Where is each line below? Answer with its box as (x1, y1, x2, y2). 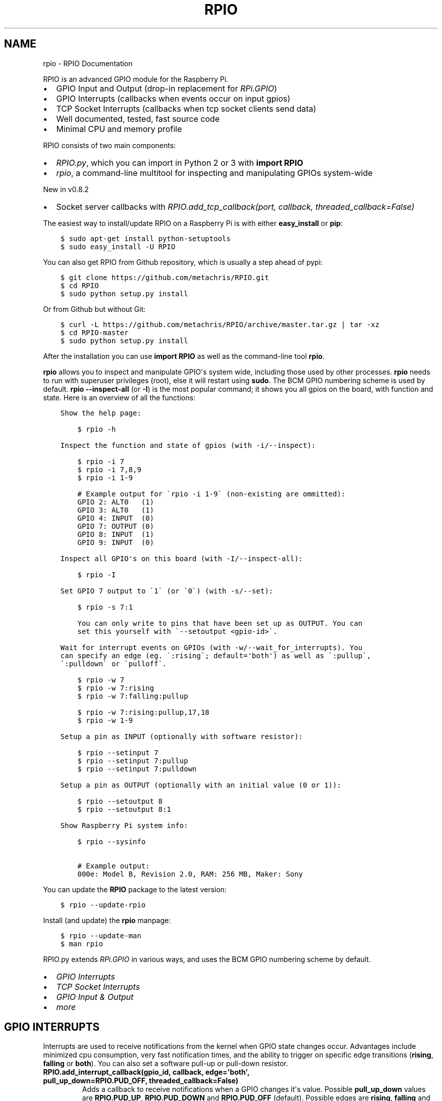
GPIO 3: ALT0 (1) (77, 506, 154, 514)
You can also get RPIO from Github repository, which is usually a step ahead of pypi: (43, 257, 323, 266)
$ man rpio (60, 939, 103, 948)
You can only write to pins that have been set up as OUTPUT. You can (77, 619, 363, 627)
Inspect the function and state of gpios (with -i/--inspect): (60, 441, 316, 449)
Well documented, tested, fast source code (56, 113, 220, 124)
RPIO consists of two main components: (43, 141, 176, 150)
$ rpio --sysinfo (77, 837, 146, 846)
